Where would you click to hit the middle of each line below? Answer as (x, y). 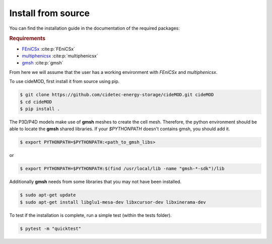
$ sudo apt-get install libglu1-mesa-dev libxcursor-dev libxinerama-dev (113, 202)
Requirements (27, 39)
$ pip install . (40, 109)
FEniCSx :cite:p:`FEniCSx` (49, 49)
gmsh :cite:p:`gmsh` (43, 63)
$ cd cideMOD (36, 102)
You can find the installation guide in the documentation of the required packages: (94, 28)
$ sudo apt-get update (48, 195)
